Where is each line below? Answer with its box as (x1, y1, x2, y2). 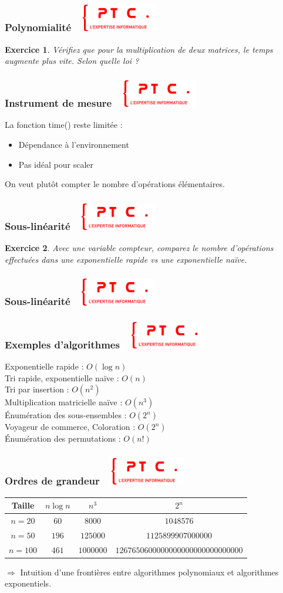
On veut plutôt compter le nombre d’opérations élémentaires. (5, 178, 225, 190)
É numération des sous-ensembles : (5, 409, 127, 421)
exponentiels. (5, 577, 52, 589)
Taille (11, 499, 35, 511)
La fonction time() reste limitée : (5, 118, 123, 131)
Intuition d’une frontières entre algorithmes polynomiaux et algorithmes (20, 565, 279, 578)
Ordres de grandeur (5, 473, 100, 488)
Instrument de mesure (5, 96, 112, 110)
